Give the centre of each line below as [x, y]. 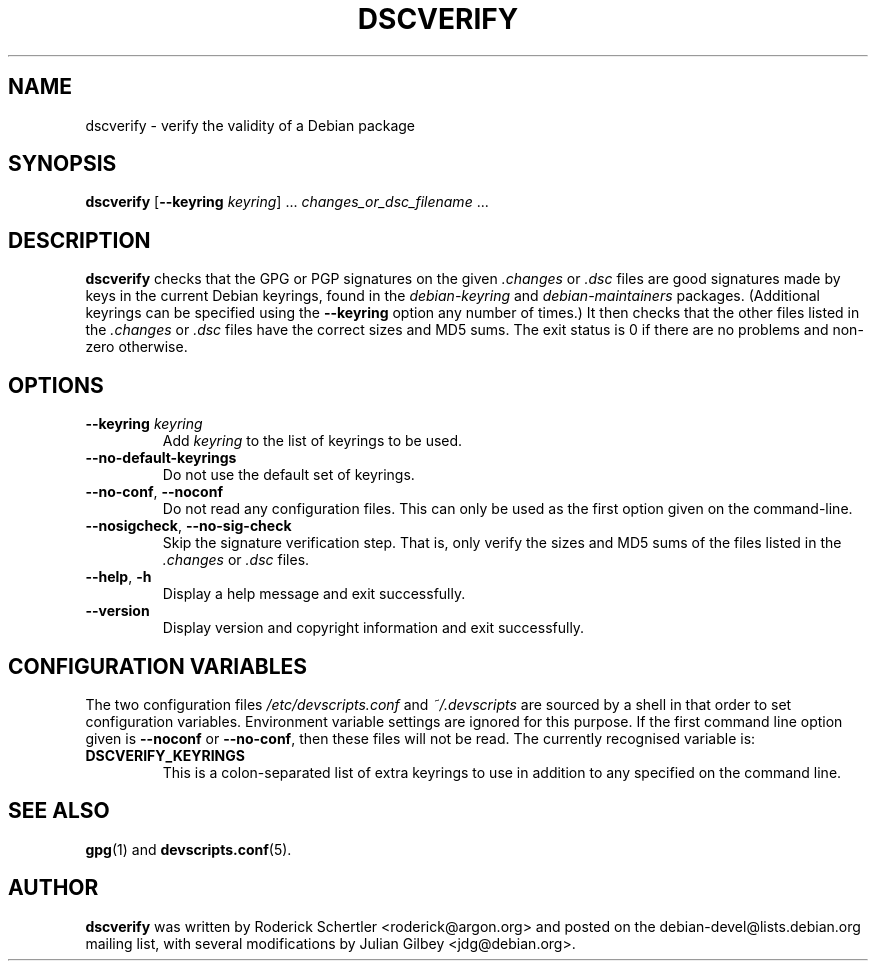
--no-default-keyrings [161, 458]
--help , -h [118, 577]
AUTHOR [53, 888]
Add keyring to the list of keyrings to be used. [312, 441]
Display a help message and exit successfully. [314, 594]
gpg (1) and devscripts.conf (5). [188, 849]
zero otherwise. [136, 347]
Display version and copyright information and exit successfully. [373, 628]
